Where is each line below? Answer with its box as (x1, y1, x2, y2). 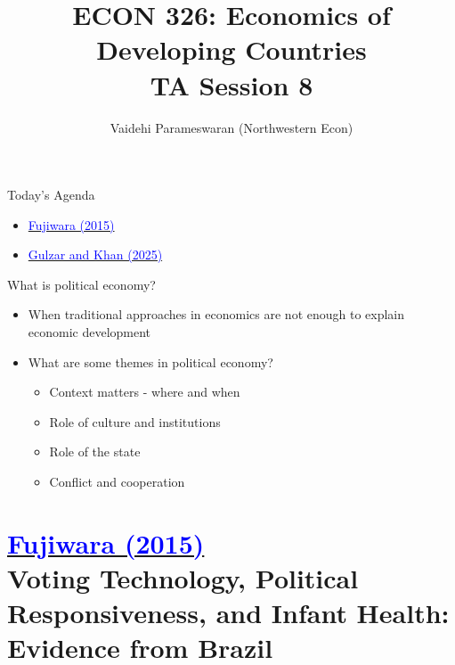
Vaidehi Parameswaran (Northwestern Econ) (110, 118, 353, 136)
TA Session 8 (150, 66, 313, 103)
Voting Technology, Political (7, 560, 359, 595)
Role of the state (49, 442, 141, 461)
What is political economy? (7, 275, 156, 293)
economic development (28, 323, 151, 341)
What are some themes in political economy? (28, 352, 273, 371)
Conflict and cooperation (49, 472, 185, 491)
